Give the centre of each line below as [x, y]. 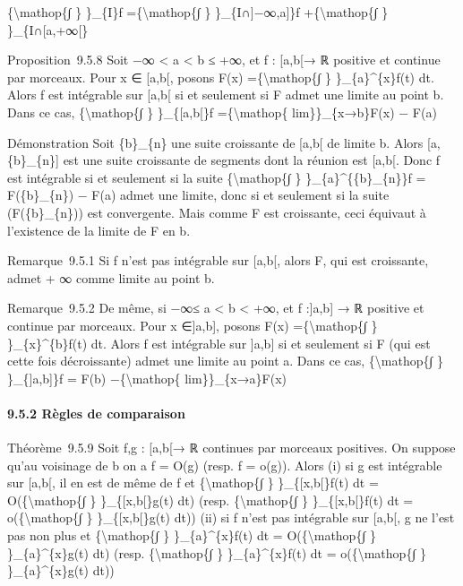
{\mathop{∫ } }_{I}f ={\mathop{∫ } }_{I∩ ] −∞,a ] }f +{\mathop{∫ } [198, 12]
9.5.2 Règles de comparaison [96, 413]
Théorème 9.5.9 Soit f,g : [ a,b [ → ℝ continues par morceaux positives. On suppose [231, 448]
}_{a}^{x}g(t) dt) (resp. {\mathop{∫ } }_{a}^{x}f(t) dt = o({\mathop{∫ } [217, 552]
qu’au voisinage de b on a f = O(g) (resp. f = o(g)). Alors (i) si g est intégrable [225, 465]
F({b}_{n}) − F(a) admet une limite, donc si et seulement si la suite [198, 195]
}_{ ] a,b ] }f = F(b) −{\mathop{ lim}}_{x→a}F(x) [147, 378]
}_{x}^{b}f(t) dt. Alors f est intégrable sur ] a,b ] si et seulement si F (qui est [219, 343]
